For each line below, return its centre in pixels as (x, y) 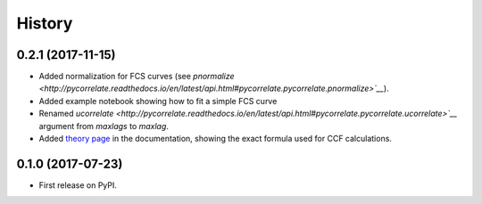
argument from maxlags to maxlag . (104, 126)
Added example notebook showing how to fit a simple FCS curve (158, 101)
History (45, 23)
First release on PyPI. (78, 185)
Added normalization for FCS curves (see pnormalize (137, 77)
